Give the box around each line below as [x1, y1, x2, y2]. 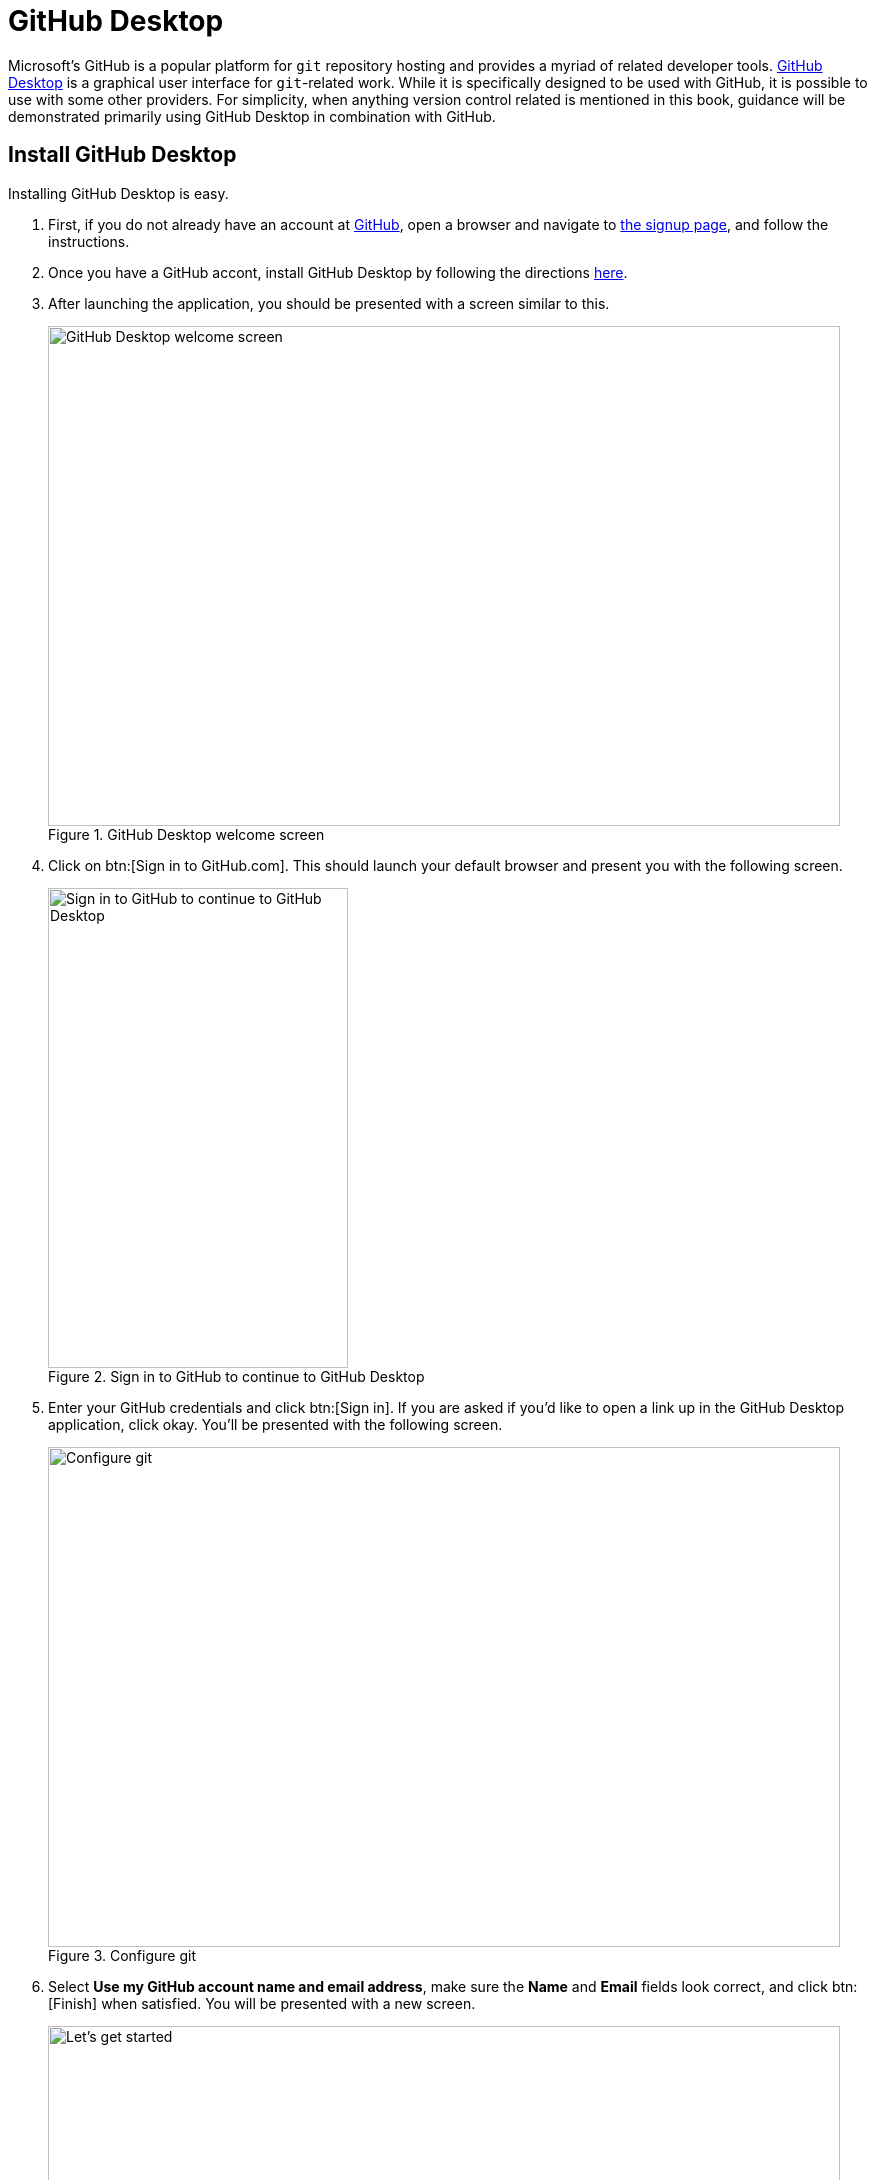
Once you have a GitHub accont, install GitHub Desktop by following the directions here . [48, 263, 628, 281]
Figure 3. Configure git [48, 1946, 196, 1964]
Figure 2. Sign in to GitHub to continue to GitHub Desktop [48, 1367, 425, 1385]
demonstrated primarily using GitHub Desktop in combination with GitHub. [8, 107, 496, 125]
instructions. [48, 232, 130, 250]
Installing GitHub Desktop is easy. [8, 184, 229, 202]
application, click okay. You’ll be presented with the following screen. [48, 1415, 503, 1433]
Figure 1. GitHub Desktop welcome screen [48, 825, 325, 843]
